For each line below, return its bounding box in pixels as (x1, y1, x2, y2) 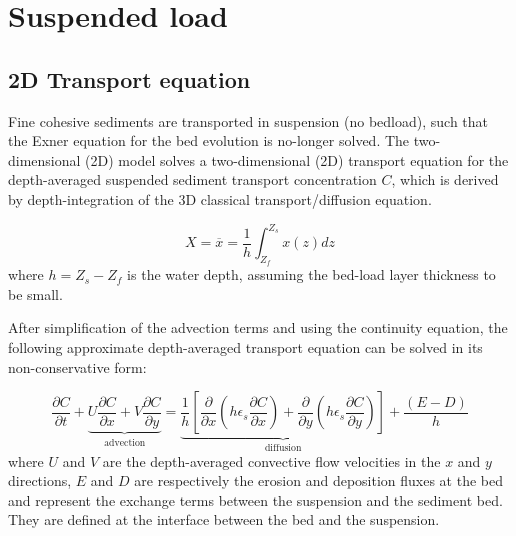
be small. (8, 283, 63, 304)
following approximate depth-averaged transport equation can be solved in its (8, 337, 483, 358)
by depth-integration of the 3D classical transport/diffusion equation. (8, 188, 432, 209)
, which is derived (391, 169, 499, 190)
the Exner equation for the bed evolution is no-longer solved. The (8, 130, 410, 151)
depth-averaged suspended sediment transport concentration (8, 169, 377, 190)
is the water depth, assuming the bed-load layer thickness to (127, 264, 496, 285)
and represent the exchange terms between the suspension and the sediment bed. (8, 489, 503, 510)
